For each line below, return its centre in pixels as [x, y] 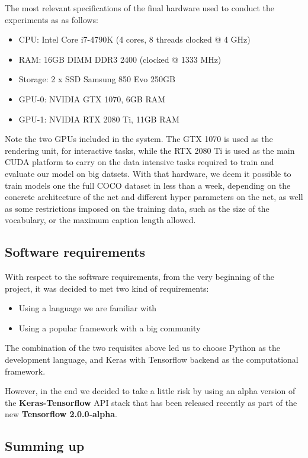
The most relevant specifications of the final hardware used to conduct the [140, 8]
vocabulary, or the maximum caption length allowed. [100, 220]
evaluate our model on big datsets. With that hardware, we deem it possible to [148, 173]
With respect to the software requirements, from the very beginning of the [140, 277]
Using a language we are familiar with [88, 308]
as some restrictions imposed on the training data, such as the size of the [137, 208]
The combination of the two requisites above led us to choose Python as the [142, 348]
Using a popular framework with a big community [110, 328]
